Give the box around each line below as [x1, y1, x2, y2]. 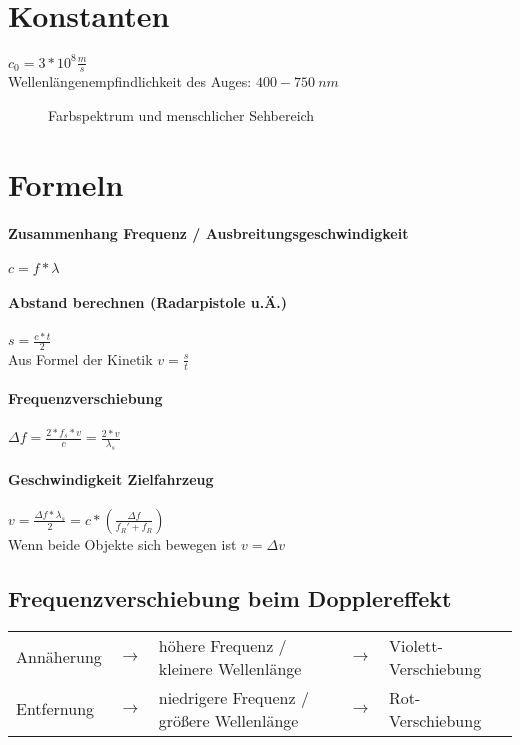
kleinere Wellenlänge [158, 656, 302, 680]
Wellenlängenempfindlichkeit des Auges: [8, 71, 252, 92]
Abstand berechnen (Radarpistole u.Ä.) [8, 292, 288, 313]
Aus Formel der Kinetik [8, 348, 153, 369]
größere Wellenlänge [158, 708, 299, 732]
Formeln [8, 163, 124, 204]
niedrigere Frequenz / [158, 685, 309, 709]
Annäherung [16, 645, 102, 669]
